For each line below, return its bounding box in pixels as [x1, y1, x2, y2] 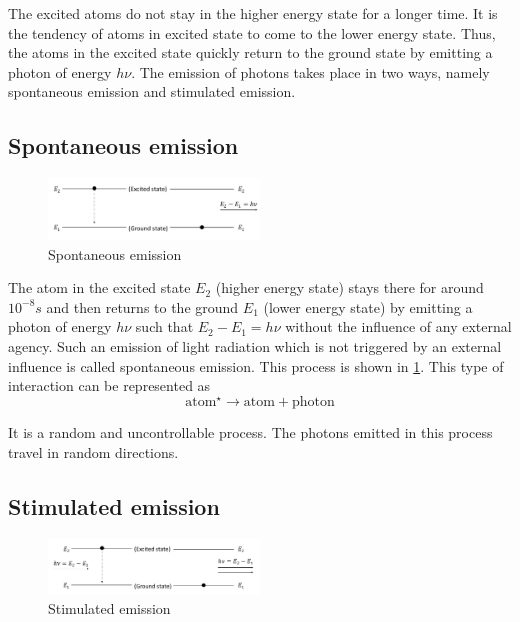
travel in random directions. [8, 441, 179, 462]
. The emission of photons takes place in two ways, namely [131, 61, 490, 82]
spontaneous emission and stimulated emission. [8, 81, 296, 102]
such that [135, 316, 194, 337]
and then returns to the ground [46, 296, 239, 317]
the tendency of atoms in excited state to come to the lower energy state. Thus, [8, 22, 496, 43]
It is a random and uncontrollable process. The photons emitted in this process [8, 422, 493, 443]
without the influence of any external [285, 316, 512, 337]
